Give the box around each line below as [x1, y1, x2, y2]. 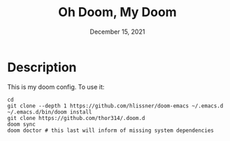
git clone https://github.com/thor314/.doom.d [7, 114, 145, 121]
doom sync [7, 121, 36, 128]
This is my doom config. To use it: [7, 82, 105, 91]
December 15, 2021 [89, 27, 145, 36]
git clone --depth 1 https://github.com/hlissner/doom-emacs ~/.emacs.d [7, 102, 224, 109]
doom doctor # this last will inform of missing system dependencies [7, 127, 215, 134]
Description [7, 59, 77, 75]
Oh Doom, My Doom [58, 4, 177, 20]
